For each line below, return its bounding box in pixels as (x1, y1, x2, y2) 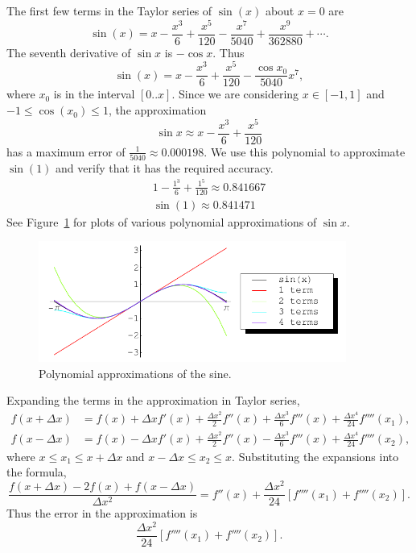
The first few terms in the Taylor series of (6, 2, 212, 19)
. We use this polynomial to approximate (204, 143, 406, 160)
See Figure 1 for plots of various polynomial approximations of (6, 213, 317, 230)
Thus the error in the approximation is (6, 505, 198, 522)
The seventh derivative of (6, 44, 131, 60)
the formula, (6, 464, 67, 480)
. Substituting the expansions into (232, 447, 399, 464)
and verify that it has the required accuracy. (56, 160, 274, 177)
